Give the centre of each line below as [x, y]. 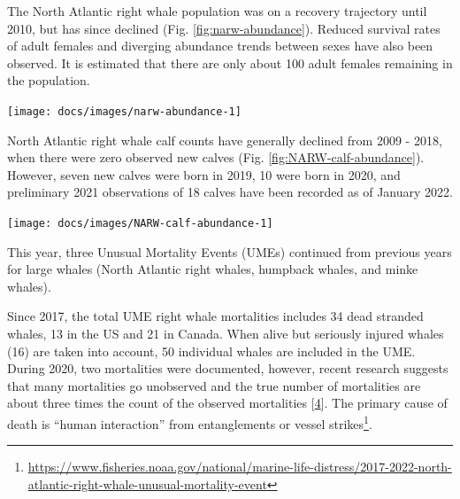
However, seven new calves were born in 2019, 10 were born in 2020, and [204, 174]
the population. [49, 80]
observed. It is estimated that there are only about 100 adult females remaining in [230, 62]
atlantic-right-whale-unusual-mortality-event [147, 483]
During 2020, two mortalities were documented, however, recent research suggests [228, 368]
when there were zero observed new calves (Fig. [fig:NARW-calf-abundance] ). [216, 157]
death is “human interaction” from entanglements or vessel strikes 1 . [190, 422]
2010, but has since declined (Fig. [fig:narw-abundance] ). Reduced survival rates [224, 28]
